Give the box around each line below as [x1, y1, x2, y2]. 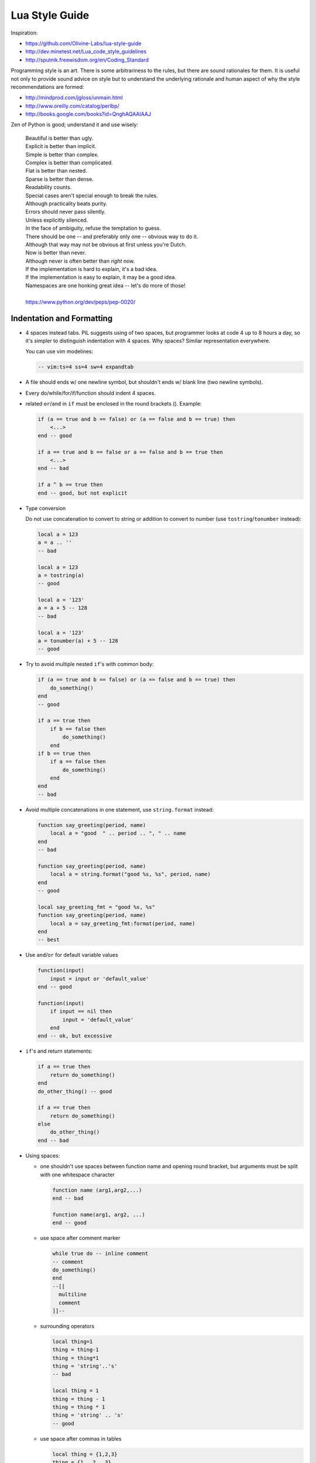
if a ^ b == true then [37, 482, 103, 488]
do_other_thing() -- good [37, 1088, 112, 1094]
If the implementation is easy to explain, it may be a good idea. [25, 274, 177, 281]
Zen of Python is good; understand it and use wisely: [11, 121, 139, 128]
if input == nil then [50, 1008, 112, 1015]
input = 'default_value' [62, 1016, 134, 1023]
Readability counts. [25, 184, 72, 191]
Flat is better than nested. [25, 167, 87, 174]
